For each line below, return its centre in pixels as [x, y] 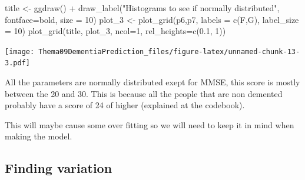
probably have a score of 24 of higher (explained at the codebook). [125, 105]
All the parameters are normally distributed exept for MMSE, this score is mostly [152, 82]
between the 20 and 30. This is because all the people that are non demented [144, 93]
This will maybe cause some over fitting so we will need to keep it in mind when [150, 124]
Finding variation [59, 168]
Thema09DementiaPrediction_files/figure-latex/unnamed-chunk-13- [169, 51]
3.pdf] [17, 63]
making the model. [39, 136]
